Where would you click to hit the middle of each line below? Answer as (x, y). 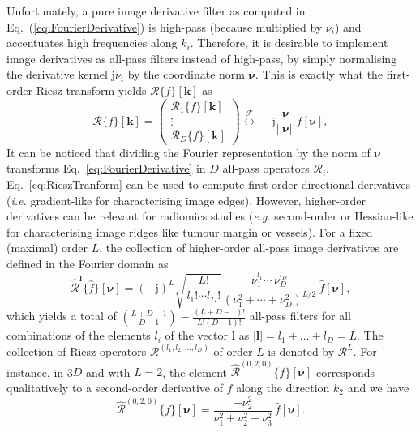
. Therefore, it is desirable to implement (289, 43)
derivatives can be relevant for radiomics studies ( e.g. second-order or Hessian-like (210, 216)
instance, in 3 (40, 372)
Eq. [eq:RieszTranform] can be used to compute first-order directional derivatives (209, 184)
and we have (378, 387)
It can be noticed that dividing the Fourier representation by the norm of (189, 152)
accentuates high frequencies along (92, 43)
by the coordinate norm (186, 74)
